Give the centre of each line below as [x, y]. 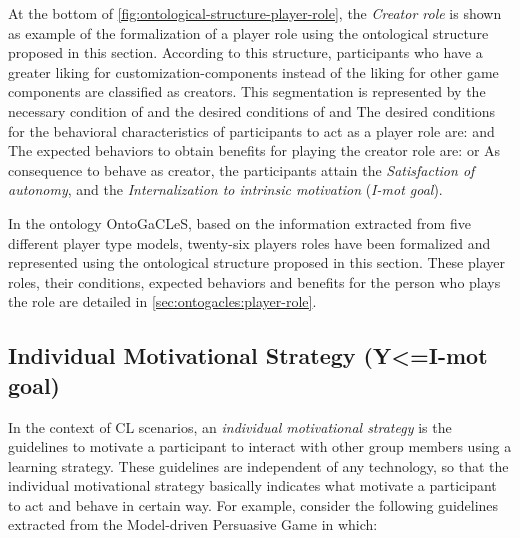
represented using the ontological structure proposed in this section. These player [256, 262]
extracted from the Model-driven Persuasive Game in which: [193, 524]
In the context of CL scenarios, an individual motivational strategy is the [230, 426]
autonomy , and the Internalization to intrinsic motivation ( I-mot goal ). [225, 189]
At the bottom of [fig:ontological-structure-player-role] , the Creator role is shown [255, 13]
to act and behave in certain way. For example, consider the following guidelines [253, 504]
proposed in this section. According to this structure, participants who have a [245, 52]
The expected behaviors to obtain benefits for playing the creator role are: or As [254, 150]
